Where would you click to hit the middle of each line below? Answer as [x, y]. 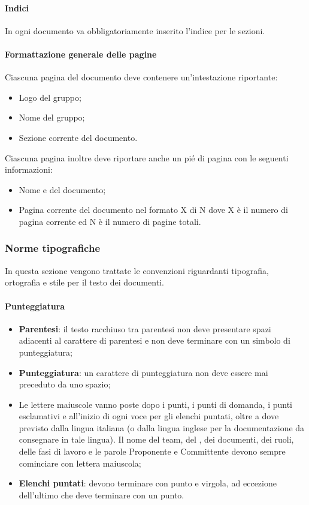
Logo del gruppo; [50, 97]
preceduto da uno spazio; [65, 384]
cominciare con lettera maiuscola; [80, 463]
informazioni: [29, 169]
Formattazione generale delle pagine [81, 54]
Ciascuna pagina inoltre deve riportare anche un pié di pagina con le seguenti [147, 157]
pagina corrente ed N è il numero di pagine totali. [110, 221]
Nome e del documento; [62, 189]
